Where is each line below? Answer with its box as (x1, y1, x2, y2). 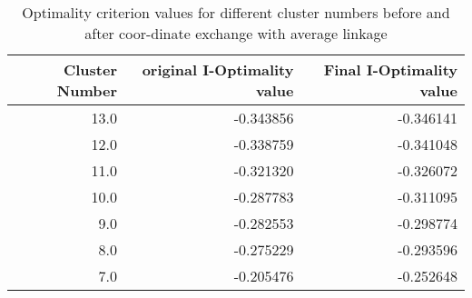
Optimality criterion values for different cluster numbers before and (22, 2, 450, 23)
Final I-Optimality (323, 59, 457, 80)
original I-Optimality (142, 59, 294, 80)
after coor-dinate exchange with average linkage (84, 23, 388, 44)
